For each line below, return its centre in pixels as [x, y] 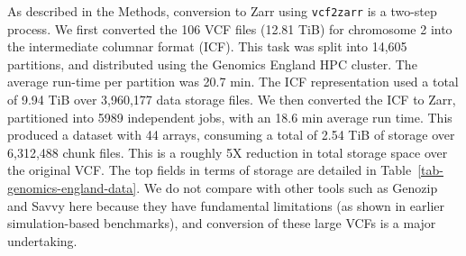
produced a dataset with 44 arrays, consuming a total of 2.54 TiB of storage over [231, 135]
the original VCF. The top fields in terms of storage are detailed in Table [210, 170]
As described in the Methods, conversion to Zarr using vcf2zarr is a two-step [222, 11]
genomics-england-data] [72, 187]
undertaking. [42, 240]
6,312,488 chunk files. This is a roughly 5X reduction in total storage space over [228, 152]
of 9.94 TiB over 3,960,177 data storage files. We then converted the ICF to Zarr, [232, 100]
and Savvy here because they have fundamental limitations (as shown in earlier [226, 205]
